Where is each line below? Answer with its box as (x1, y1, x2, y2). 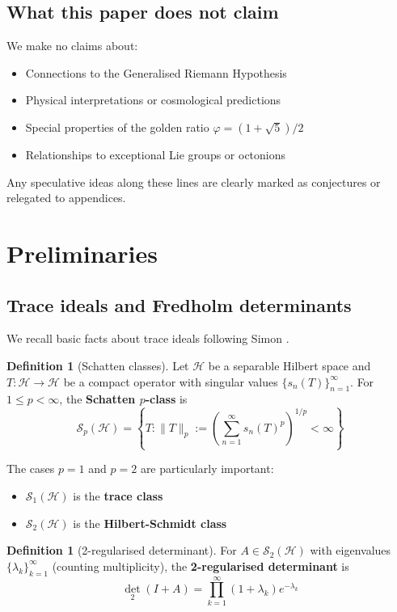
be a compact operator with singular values (63, 373, 278, 390)
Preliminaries (6, 236, 158, 269)
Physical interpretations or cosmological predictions (25, 91, 281, 108)
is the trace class (73, 487, 163, 504)
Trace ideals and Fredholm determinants (6, 292, 352, 317)
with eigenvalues (310, 542, 391, 559)
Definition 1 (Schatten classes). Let (6, 357, 189, 374)
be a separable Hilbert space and (208, 357, 371, 374)
